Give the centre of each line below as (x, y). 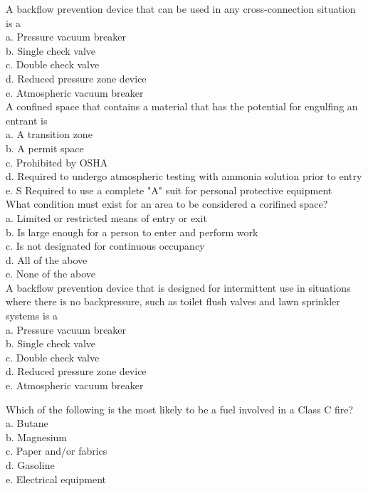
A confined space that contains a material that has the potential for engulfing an (182, 106)
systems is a (32, 316)
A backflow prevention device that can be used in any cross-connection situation (181, 9)
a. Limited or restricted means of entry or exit (106, 217)
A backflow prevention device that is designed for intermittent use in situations (178, 287)
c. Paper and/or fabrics (57, 451)
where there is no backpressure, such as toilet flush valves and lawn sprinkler (173, 301)
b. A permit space (45, 148)
